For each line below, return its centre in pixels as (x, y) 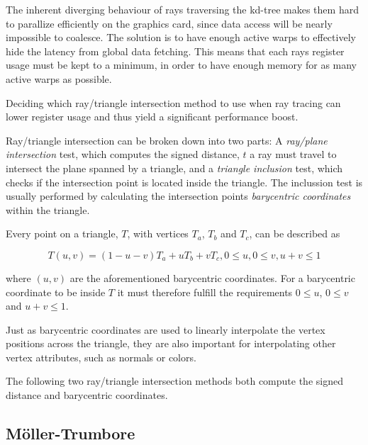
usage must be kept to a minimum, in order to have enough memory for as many (182, 65)
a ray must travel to (293, 154)
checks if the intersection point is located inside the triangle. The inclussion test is (184, 182)
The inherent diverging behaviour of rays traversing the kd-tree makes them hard (182, 9)
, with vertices (158, 233)
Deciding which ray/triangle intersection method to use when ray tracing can (173, 102)
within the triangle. (48, 209)
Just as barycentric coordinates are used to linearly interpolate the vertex (166, 329)
